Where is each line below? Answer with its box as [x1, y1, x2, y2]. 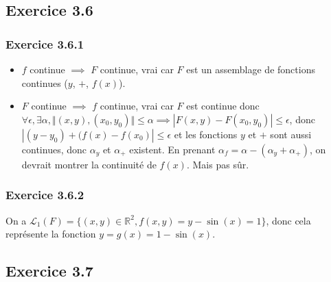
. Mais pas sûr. [186, 157, 249, 171]
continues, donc [21, 142, 87, 156]
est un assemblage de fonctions [186, 62, 315, 76]
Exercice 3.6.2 [5, 186, 84, 203]
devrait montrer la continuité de [21, 157, 157, 171]
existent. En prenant [129, 142, 216, 156]
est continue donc [186, 99, 260, 113]
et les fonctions [174, 127, 238, 141]
